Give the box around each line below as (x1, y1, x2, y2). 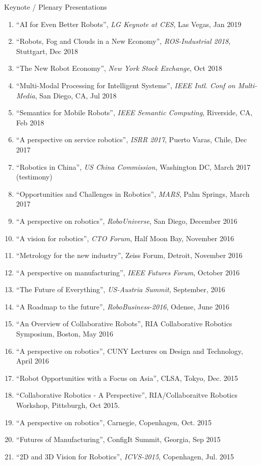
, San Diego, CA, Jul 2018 (35, 90, 117, 100)
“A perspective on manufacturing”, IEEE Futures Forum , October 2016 (16, 267, 240, 277)
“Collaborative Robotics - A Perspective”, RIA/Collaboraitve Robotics (16, 390, 238, 400)
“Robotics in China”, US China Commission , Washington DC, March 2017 (16, 161, 251, 172)
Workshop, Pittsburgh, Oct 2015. (16, 400, 120, 410)
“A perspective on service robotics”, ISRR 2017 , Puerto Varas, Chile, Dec (16, 134, 247, 145)
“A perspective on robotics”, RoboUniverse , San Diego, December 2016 (16, 215, 238, 226)
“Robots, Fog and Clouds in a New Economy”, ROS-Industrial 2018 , (16, 36, 231, 46)
